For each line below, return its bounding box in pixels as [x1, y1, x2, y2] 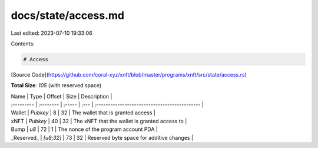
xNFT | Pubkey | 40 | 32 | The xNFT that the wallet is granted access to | [11, 117, 187, 124]
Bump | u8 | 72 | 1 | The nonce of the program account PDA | [11, 126, 158, 133]
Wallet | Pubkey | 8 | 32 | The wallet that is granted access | [11, 109, 155, 116]
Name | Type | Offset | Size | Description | [11, 93, 112, 100]
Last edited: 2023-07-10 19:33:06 [11, 29, 92, 37]
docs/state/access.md [11, 9, 125, 22]
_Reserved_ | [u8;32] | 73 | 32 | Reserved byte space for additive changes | [11, 134, 194, 141]
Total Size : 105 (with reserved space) [11, 82, 102, 89]
